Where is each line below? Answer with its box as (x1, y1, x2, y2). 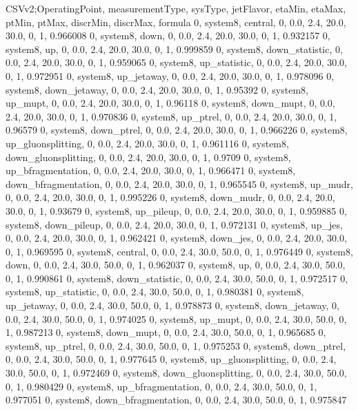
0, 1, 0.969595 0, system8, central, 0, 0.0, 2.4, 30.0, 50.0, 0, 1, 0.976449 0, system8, (6, 244, 353, 258)
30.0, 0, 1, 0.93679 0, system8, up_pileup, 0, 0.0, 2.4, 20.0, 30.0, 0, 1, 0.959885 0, (6, 203, 347, 218)
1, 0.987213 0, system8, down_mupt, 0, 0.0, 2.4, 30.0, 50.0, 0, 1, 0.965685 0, (6, 325, 326, 339)
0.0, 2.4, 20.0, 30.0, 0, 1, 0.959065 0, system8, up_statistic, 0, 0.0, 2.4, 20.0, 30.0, (6, 55, 347, 70)
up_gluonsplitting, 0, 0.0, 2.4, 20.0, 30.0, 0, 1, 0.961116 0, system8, (6, 136, 289, 150)
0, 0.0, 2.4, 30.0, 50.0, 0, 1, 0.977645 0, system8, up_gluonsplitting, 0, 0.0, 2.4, (6, 352, 337, 366)
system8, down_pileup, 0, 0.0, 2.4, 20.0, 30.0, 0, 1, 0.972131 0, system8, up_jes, (6, 217, 343, 231)
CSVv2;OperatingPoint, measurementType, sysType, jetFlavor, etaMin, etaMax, (6, 1, 346, 15)
